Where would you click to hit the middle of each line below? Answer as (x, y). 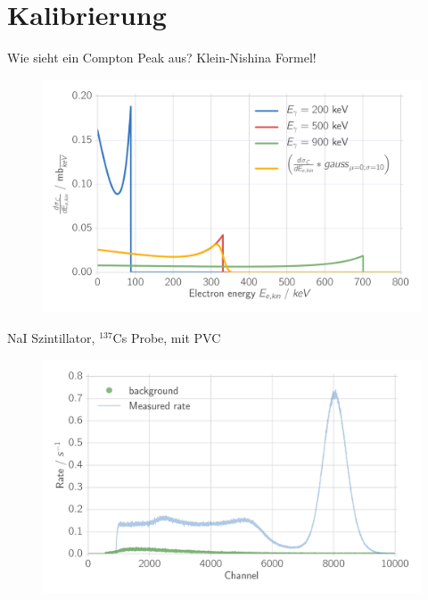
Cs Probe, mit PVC (167, 337)
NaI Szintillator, (51, 337)
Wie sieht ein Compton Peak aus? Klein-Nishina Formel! (162, 58)
